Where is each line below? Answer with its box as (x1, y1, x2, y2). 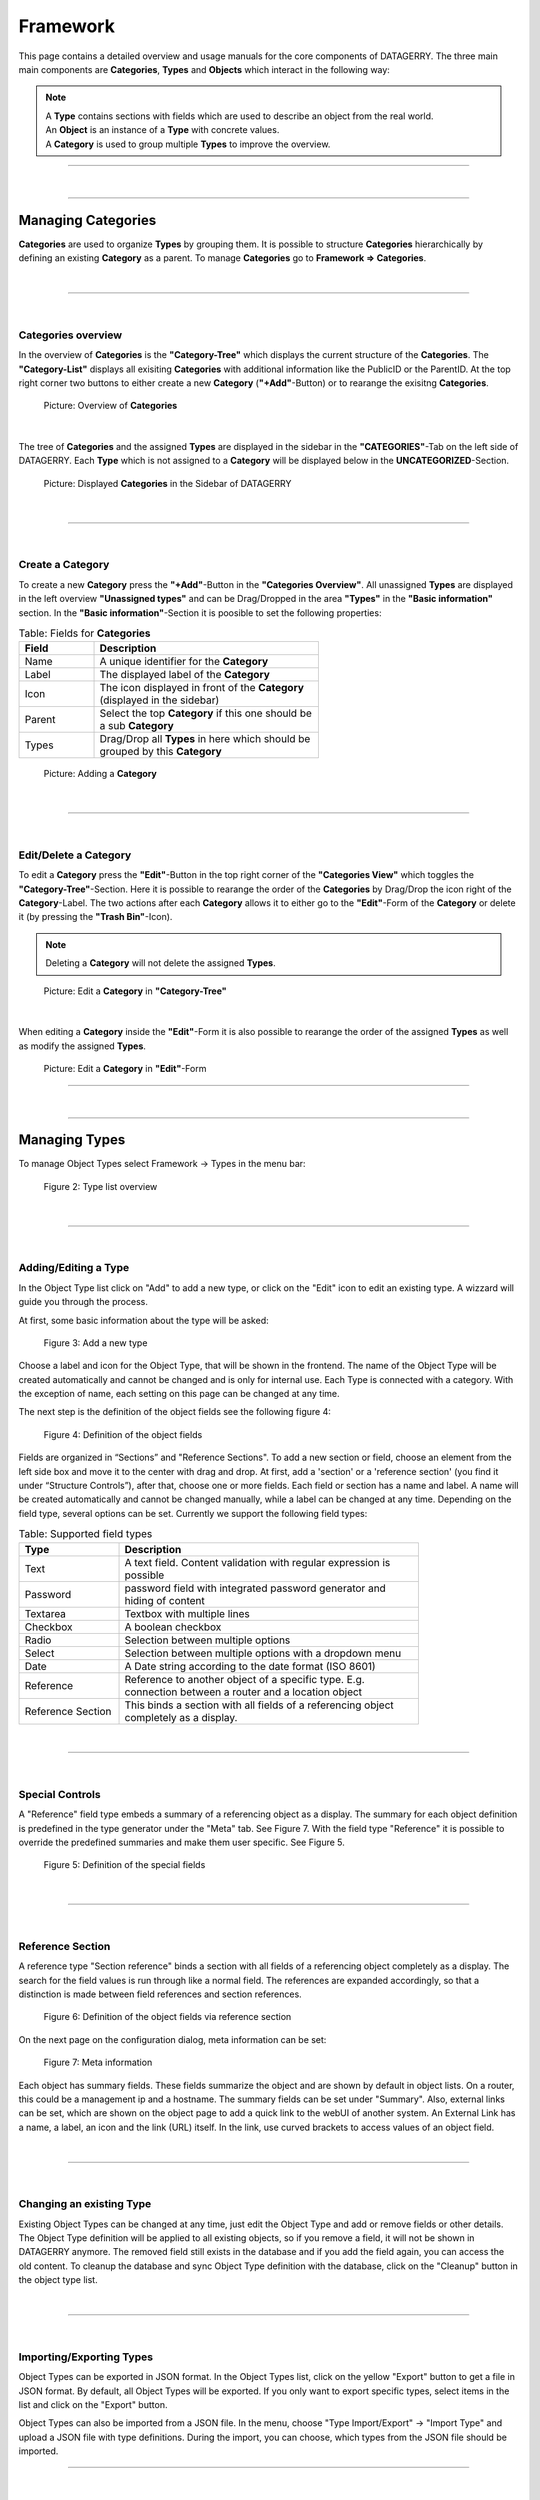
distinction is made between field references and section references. (18, 1988, 302, 2000)
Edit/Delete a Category (18, 848, 132, 862)
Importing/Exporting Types (18, 2350, 154, 2364)
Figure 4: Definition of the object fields (43, 1428, 203, 1440)
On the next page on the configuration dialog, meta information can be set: (18, 2033, 327, 2045)
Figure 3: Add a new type (43, 1336, 148, 1349)
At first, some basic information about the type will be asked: (18, 1314, 269, 1326)
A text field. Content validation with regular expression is (124, 1555, 391, 1569)
